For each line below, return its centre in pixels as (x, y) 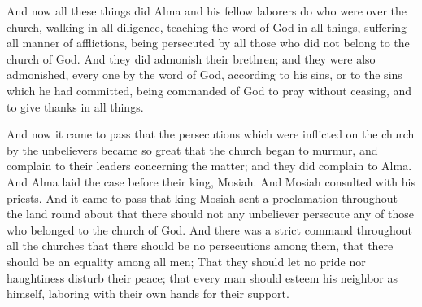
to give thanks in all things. (75, 106)
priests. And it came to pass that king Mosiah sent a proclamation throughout (202, 197)
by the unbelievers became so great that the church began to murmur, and (192, 149)
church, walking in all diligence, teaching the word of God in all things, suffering (207, 26)
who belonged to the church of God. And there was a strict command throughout (209, 229)
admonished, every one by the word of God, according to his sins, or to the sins (204, 75)
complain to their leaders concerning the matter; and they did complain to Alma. (209, 166)
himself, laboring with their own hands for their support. (148, 294)
